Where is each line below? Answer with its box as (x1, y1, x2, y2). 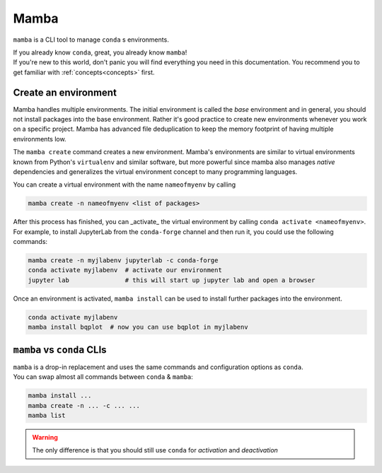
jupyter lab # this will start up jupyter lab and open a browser (28, 276, 316, 284)
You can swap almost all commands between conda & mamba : (13, 373, 194, 381)
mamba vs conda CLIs (13, 344, 107, 356)
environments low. (13, 134, 66, 143)
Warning (32, 433, 58, 441)
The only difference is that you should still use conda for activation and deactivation (32, 446, 279, 455)
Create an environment (13, 86, 117, 98)
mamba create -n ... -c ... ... (28, 402, 141, 409)
